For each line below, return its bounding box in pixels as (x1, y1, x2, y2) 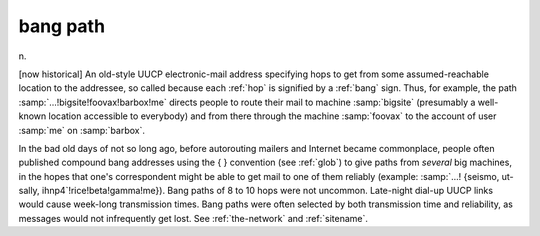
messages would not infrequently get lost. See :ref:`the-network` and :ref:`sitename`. (18, 212, 369, 224)
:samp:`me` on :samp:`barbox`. (18, 124, 145, 136)
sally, (18, 185, 40, 197)
